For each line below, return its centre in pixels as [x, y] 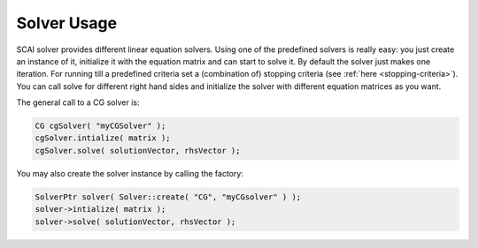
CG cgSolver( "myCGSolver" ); [100, 126]
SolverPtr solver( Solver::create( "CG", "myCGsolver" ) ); [168, 197]
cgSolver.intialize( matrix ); [103, 138]
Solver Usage [67, 23]
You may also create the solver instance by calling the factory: [130, 173]
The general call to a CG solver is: [78, 102]
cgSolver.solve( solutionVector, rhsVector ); [138, 150]
